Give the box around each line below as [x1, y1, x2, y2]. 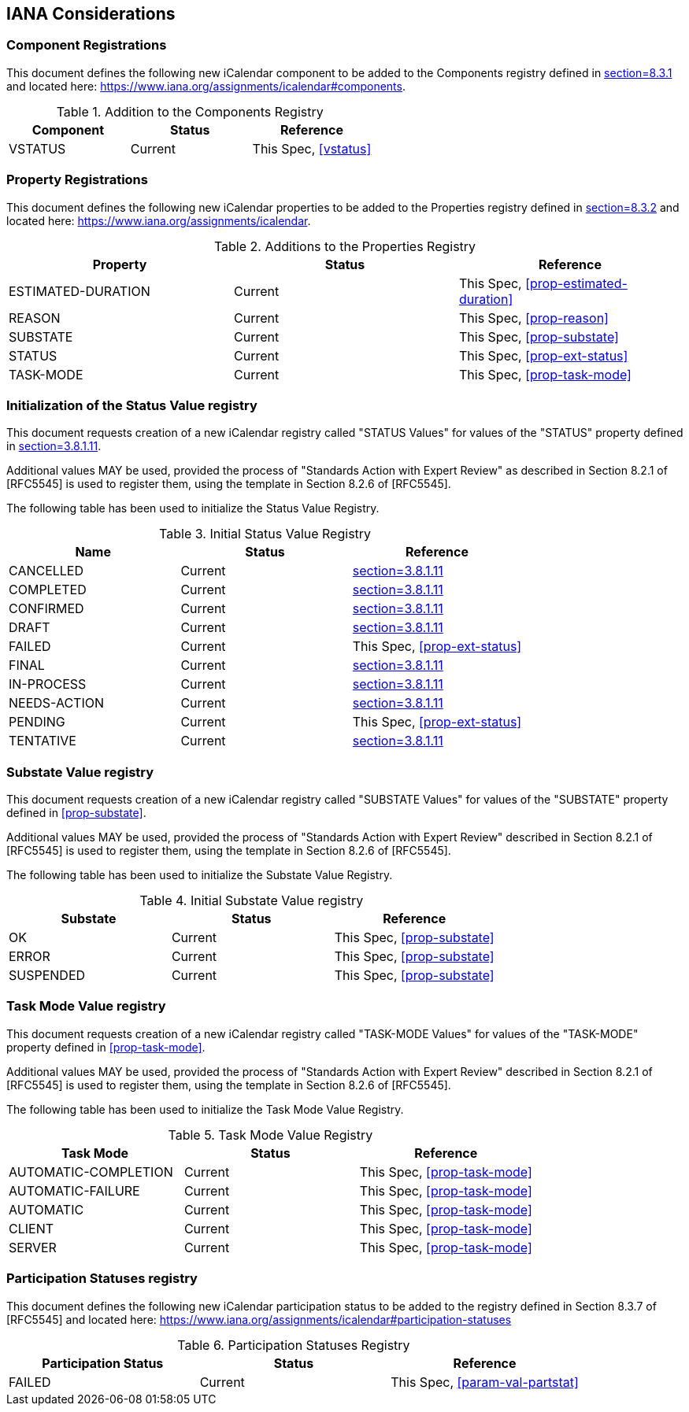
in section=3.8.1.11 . [6, 439, 102, 453]
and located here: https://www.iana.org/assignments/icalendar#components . [6, 79, 406, 93]
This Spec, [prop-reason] [458, 309, 609, 326]
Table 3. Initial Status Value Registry [159, 526, 372, 542]
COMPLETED [9, 582, 87, 598]
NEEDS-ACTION [9, 695, 105, 712]
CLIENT [9, 1220, 54, 1236]
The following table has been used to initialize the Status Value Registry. [6, 501, 380, 516]
